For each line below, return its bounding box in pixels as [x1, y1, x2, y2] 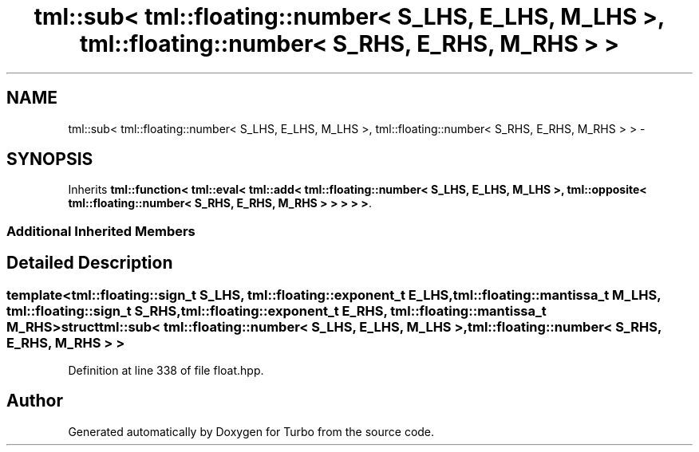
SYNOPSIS [6, 149, 93, 170]
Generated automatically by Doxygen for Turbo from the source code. [68, 424, 435, 438]
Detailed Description [6, 253, 173, 273]
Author [6, 391, 63, 411]
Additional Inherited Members [6, 222, 195, 239]
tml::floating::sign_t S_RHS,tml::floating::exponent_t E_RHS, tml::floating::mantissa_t [6, 302, 547, 319]
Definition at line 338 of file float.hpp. [68, 364, 264, 378]
